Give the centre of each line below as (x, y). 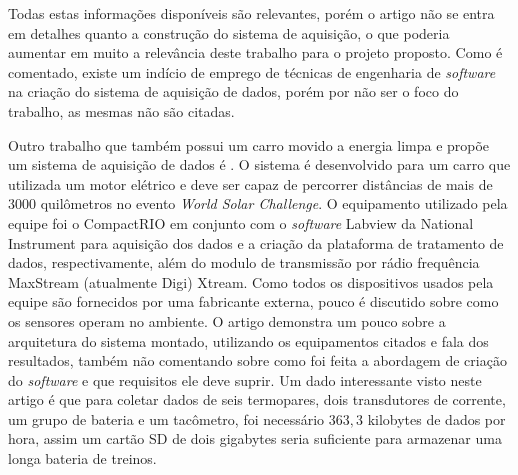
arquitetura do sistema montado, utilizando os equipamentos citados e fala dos (248, 340)
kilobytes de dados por (436, 418)
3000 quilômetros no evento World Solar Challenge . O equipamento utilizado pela (258, 203)
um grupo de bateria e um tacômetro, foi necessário (166, 418)
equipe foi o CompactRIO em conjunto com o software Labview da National (241, 222)
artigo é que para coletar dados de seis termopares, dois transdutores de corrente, (257, 399)
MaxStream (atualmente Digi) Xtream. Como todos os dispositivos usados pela (251, 281)
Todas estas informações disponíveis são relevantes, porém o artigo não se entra (251, 13)
